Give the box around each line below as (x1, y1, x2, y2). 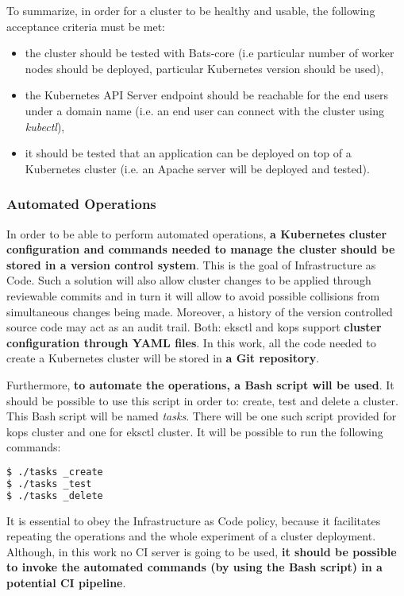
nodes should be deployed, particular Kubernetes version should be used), (25, 60, 384, 76)
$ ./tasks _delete (6, 490, 103, 501)
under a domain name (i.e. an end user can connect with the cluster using (25, 102, 385, 118)
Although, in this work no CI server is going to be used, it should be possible (6, 543, 397, 559)
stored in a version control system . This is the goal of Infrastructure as (6, 256, 376, 273)
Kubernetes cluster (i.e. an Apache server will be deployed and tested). (25, 160, 370, 176)
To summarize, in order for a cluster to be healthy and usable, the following (6, 2, 375, 18)
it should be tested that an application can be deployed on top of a (25, 145, 352, 161)
